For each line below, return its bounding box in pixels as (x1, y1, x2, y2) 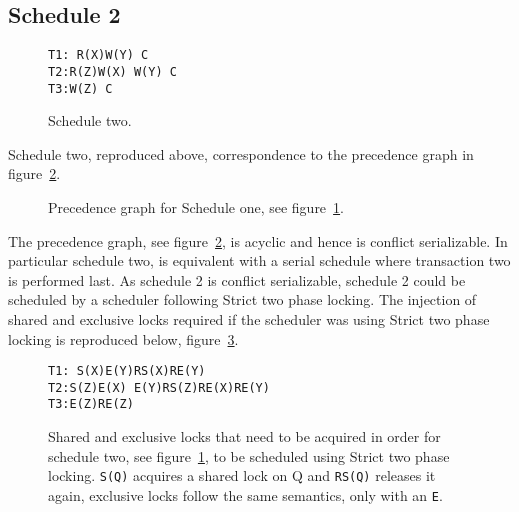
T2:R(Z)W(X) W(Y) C (48, 64, 177, 79)
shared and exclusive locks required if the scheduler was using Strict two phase (8, 308, 490, 329)
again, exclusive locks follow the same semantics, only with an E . (48, 484, 443, 505)
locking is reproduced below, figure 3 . (8, 328, 239, 349)
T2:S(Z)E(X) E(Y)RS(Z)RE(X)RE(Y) (48, 380, 270, 395)
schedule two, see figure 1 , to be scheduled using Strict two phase (48, 445, 450, 466)
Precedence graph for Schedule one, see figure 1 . (48, 196, 344, 217)
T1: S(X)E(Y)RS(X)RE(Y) (48, 364, 206, 379)
